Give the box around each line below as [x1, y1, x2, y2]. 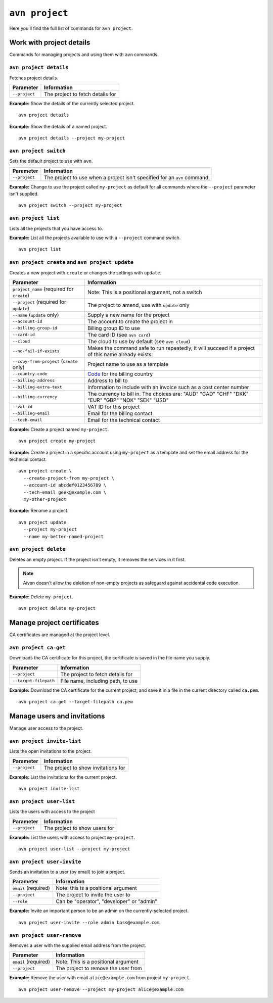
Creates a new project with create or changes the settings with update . [9, 269, 162, 275]
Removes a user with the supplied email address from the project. [9, 942, 147, 948]
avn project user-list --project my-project [18, 846, 131, 851]
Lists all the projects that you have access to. [9, 225, 104, 231]
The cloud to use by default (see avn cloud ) [87, 338, 191, 345]
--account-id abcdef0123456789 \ [23, 483, 107, 488]
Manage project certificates [9, 618, 100, 627]
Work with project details [9, 38, 90, 47]
